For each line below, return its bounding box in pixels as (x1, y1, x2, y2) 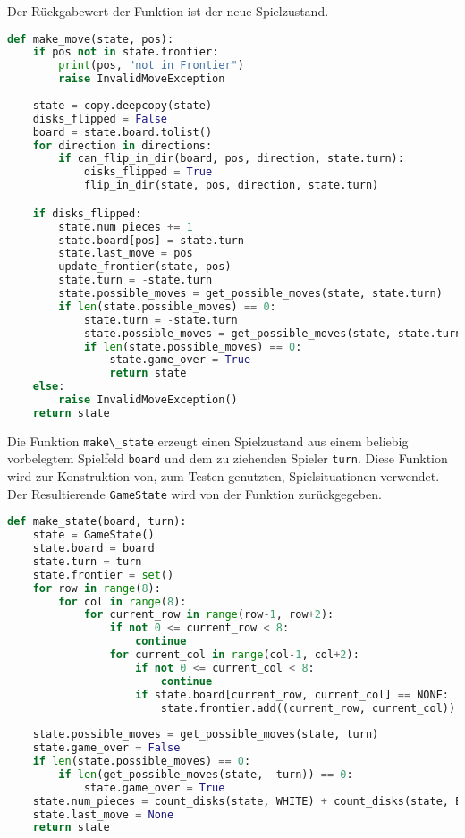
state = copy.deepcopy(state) (32, 98, 213, 112)
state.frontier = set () (32, 568, 174, 581)
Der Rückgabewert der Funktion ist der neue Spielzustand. (7, 2, 329, 20)
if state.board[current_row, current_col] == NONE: (135, 688, 449, 701)
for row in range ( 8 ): (32, 581, 161, 595)
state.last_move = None (32, 808, 174, 821)
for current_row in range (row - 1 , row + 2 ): (83, 608, 334, 622)
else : (32, 380, 65, 394)
